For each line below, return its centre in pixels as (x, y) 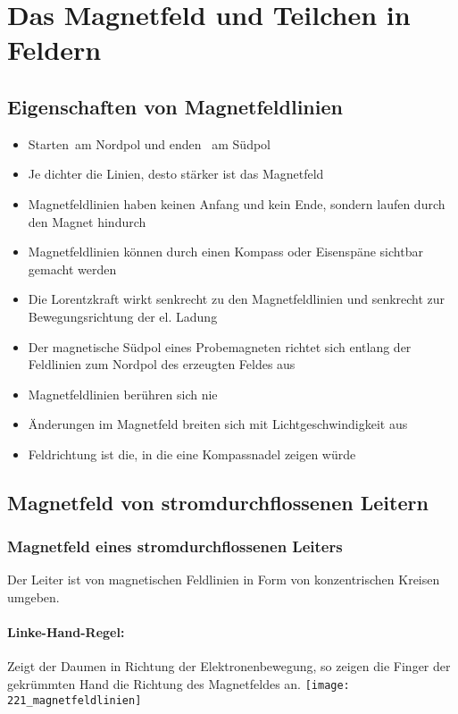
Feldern (54, 50)
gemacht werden (72, 269)
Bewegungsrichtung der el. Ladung (123, 316)
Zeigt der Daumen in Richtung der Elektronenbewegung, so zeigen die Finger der (229, 666)
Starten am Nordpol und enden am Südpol (149, 143)
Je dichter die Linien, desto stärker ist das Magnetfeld (176, 174)
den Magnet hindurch (87, 221)
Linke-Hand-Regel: (66, 632)
